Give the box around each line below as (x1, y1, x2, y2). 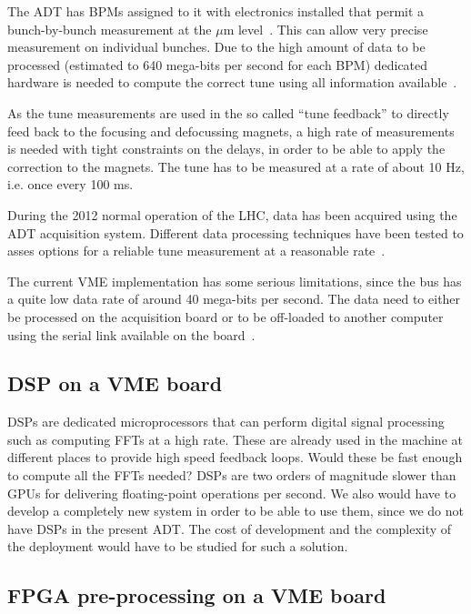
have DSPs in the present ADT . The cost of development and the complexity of (7, 518, 452, 538)
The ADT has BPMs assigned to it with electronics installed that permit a (7, 2, 425, 20)
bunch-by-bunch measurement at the (7, 19, 212, 38)
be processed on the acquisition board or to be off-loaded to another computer (7, 307, 444, 326)
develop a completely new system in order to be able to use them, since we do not (7, 501, 464, 520)
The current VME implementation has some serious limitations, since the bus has (7, 271, 462, 290)
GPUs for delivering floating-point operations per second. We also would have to (7, 483, 456, 502)
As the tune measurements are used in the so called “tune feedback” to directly (7, 103, 449, 122)
